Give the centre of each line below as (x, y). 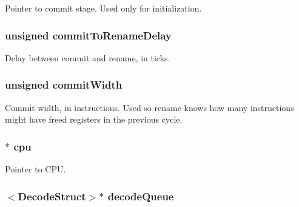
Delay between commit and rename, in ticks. (88, 57)
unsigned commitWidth (64, 85)
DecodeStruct (52, 196)
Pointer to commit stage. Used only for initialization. (103, 8)
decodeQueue (141, 196)
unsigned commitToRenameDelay (88, 35)
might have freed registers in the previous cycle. (94, 119)
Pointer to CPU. (35, 169)
